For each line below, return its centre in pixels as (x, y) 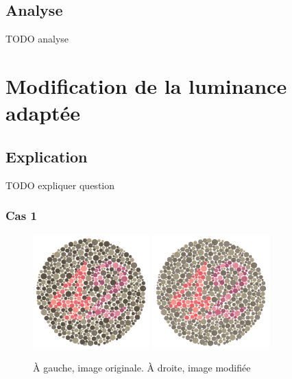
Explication (47, 156)
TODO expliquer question (60, 185)
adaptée (43, 113)
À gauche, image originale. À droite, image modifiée (142, 368)
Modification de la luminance (146, 85)
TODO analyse (37, 39)
